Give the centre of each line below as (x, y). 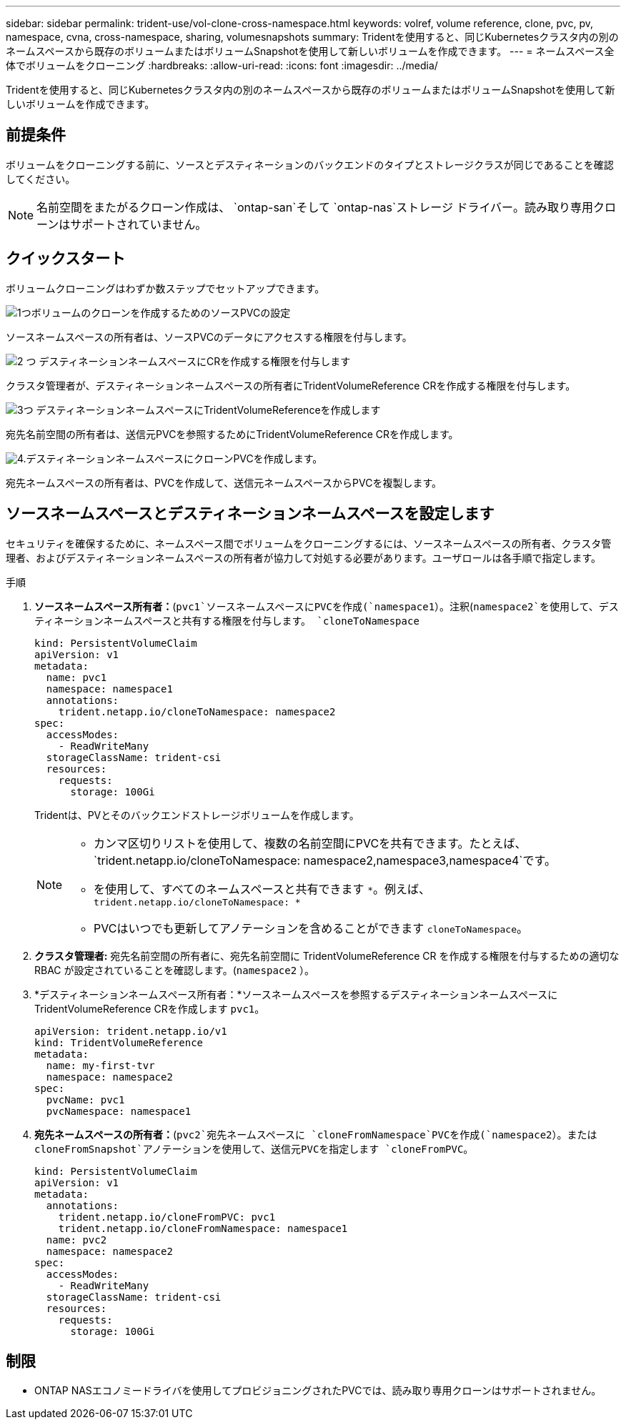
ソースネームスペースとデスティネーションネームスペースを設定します (250, 514)
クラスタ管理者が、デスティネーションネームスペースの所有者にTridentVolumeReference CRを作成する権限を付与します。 (291, 385)
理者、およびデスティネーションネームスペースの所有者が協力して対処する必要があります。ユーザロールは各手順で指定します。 (303, 557)
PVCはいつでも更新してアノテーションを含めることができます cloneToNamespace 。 (311, 928)
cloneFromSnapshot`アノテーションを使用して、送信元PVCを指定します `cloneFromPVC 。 (254, 1148)
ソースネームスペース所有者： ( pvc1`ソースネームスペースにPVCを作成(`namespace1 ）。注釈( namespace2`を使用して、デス (327, 606)
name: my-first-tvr (100, 1065)
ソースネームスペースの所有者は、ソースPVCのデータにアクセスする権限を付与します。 (209, 337)
